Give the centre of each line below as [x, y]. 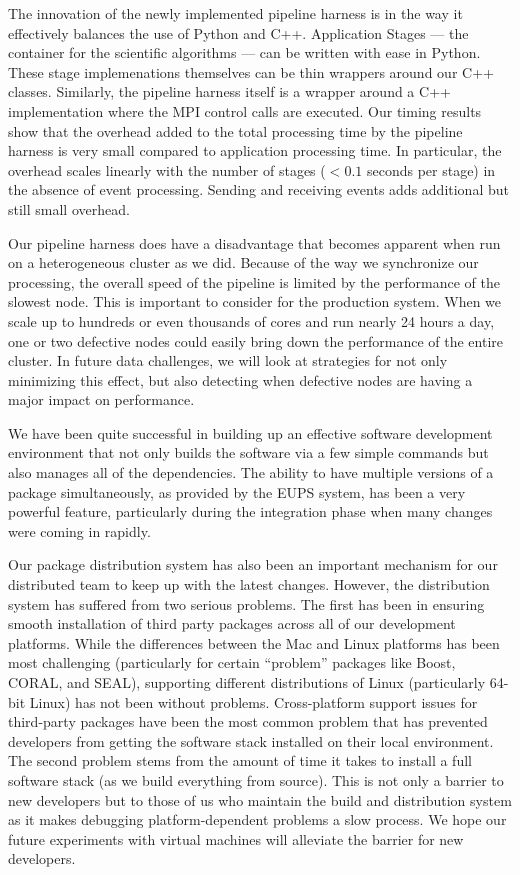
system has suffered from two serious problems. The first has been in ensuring [246, 603]
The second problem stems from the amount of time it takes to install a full [240, 760]
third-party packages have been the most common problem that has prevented [248, 721]
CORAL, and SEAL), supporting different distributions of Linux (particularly [247, 682]
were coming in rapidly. [79, 530]
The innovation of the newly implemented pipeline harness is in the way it [235, 13]
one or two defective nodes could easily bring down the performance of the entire [255, 340]
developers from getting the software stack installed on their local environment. [251, 740]
